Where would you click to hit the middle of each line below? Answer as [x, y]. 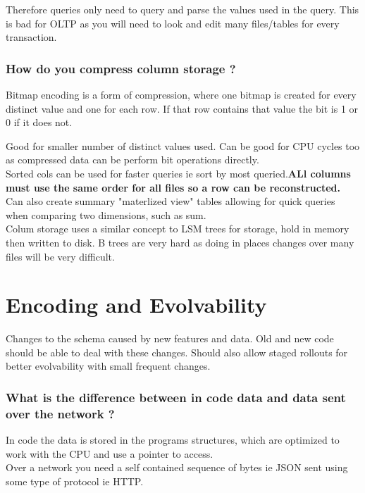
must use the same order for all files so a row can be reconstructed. [173, 187]
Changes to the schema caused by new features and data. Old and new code [170, 338]
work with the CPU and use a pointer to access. [110, 453]
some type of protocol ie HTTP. [75, 481]
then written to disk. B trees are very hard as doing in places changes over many [180, 242]
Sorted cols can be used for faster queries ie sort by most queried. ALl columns [178, 173]
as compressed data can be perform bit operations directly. [132, 160]
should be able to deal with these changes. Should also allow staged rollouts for [177, 352]
